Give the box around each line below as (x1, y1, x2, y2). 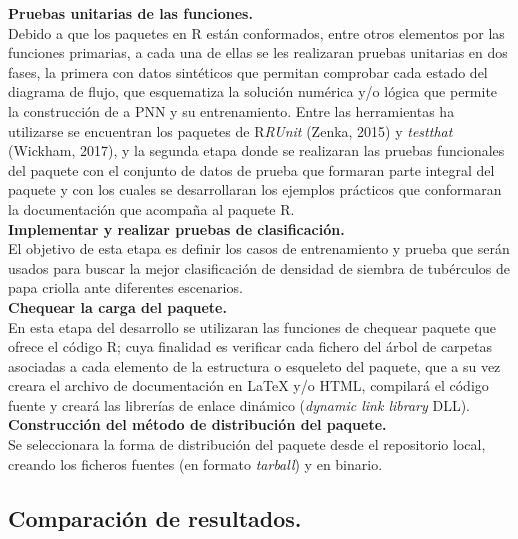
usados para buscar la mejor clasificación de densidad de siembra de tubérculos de (8, 257, 510, 278)
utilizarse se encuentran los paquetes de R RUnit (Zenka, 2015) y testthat (8, 120, 453, 141)
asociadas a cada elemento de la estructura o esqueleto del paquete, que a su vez (8, 355, 501, 376)
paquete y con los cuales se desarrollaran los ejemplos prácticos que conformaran (8, 179, 502, 200)
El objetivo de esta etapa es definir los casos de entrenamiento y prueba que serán (8, 238, 510, 259)
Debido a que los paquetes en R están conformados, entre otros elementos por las (8, 22, 505, 43)
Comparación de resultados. (8, 502, 302, 533)
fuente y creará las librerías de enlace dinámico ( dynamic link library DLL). (8, 394, 470, 415)
